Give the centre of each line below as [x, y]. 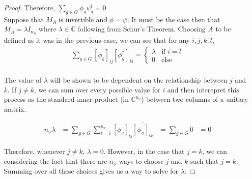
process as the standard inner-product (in [67, 99]
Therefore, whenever [35, 151]
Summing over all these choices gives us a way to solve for [91, 171]
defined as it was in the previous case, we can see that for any [97, 40]
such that [204, 161]
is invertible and [83, 19]
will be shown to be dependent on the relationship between [139, 79]
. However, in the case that [144, 151]
